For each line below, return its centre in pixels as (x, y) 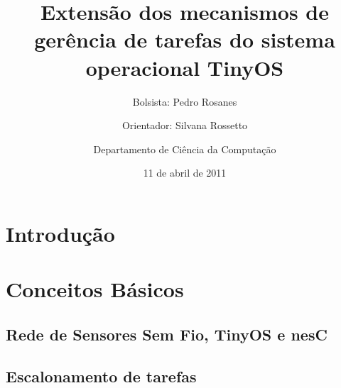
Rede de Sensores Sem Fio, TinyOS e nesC (167, 334)
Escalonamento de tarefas (101, 376)
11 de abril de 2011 (185, 173)
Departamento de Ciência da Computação (185, 149)
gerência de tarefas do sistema (185, 39)
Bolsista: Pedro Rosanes (185, 101)
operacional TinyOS (185, 67)
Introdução (60, 233)
